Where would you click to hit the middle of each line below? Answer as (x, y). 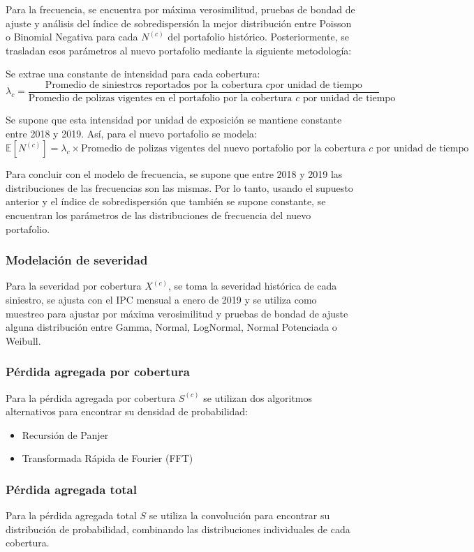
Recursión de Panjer (65, 434)
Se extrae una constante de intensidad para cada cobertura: (133, 74)
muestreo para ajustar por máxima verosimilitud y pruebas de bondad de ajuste (177, 313)
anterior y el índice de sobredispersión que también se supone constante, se (166, 201)
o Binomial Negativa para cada (72, 37)
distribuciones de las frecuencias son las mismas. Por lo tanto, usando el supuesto (179, 187)
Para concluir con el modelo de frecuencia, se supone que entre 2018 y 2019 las (174, 174)
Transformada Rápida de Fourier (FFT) (108, 458)
